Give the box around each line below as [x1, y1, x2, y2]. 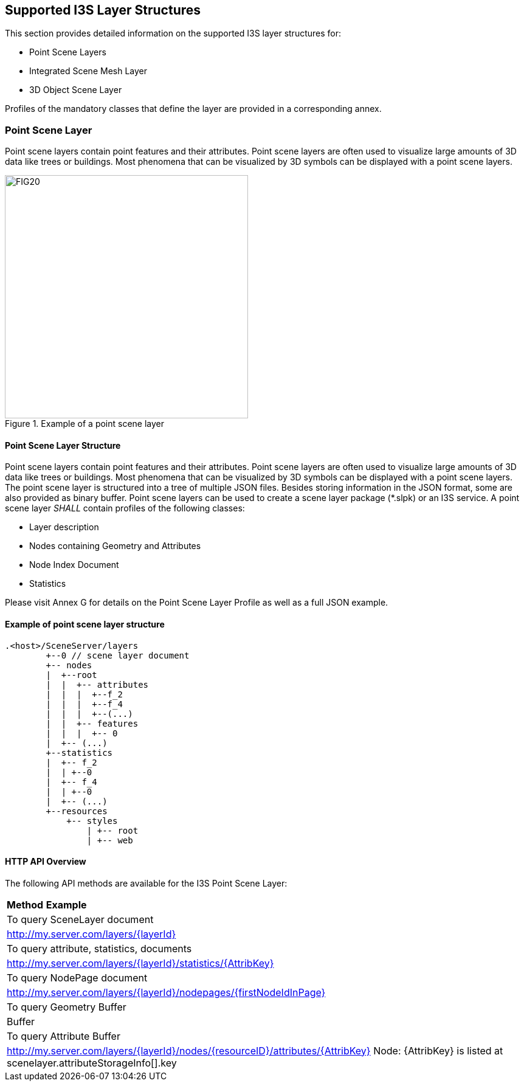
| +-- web [86, 835, 133, 845]
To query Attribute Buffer [7, 1029, 120, 1042]
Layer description [29, 522, 99, 533]
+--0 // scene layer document [46, 650, 190, 660]
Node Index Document [29, 559, 119, 570]
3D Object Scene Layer [29, 85, 122, 95]
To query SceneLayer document [7, 913, 154, 925]
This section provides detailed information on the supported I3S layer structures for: [5, 28, 342, 39]
